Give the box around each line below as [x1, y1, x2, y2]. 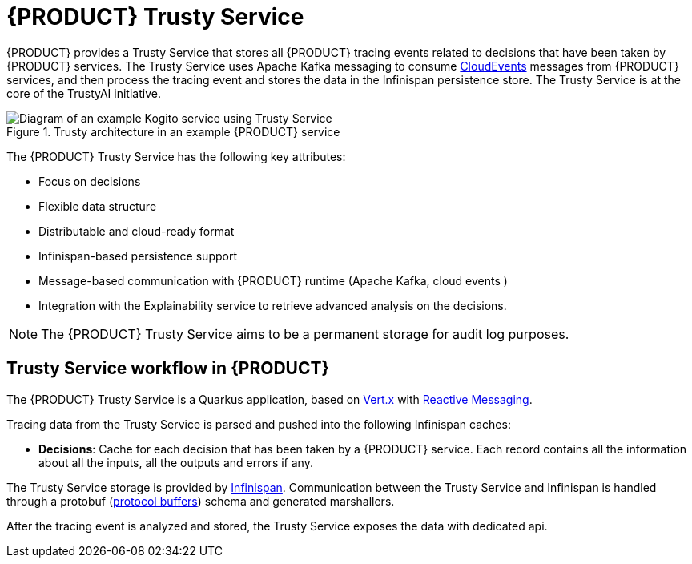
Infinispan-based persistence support [38, 248, 237, 263]
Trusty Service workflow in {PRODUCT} [6, 358, 330, 379]
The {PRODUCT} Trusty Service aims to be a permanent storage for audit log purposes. [41, 325, 569, 342]
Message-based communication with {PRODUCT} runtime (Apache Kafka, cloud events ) [38, 273, 508, 288]
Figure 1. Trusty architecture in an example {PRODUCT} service [6, 124, 340, 139]
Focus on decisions [38, 174, 141, 188]
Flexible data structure [38, 199, 157, 213]
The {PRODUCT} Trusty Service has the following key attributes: [6, 149, 346, 163]
